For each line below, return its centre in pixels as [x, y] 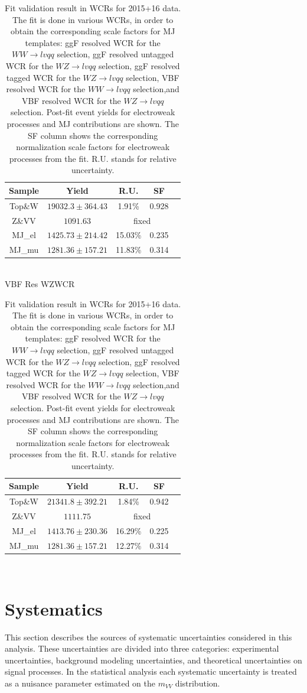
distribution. [197, 683]
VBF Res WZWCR [40, 283]
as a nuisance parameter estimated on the [80, 683]
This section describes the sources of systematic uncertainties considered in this [148, 637]
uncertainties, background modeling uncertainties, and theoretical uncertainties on [153, 660]
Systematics [54, 608]
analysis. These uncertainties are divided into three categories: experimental [142, 648]
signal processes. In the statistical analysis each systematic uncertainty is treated [151, 671]
